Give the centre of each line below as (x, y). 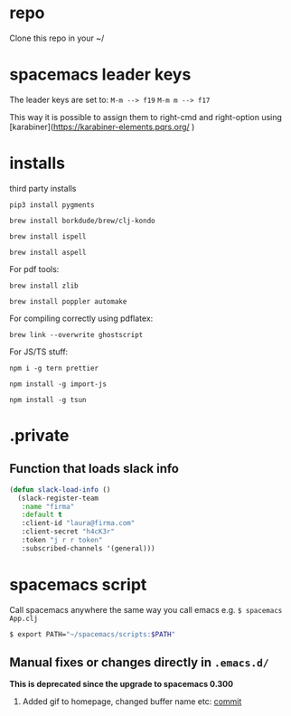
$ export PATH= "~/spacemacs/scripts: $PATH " (93, 634)
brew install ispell (48, 236)
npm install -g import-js (58, 384)
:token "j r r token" (62, 541)
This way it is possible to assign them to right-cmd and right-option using (146, 117)
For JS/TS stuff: (39, 352)
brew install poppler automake (68, 301)
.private (39, 436)
